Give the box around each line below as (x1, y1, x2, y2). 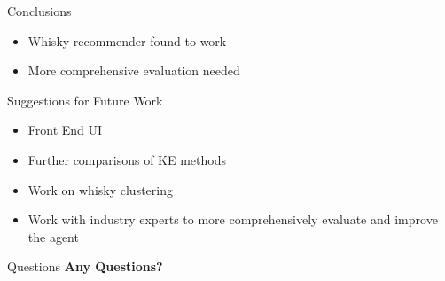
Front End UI (27, 121, 103, 139)
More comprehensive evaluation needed (27, 61, 240, 80)
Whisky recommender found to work (27, 31, 227, 50)
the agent (27, 227, 79, 246)
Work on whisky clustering (27, 180, 173, 199)
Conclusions (7, 2, 72, 20)
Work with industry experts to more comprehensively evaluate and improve (27, 210, 438, 229)
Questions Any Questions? (7, 257, 163, 276)
